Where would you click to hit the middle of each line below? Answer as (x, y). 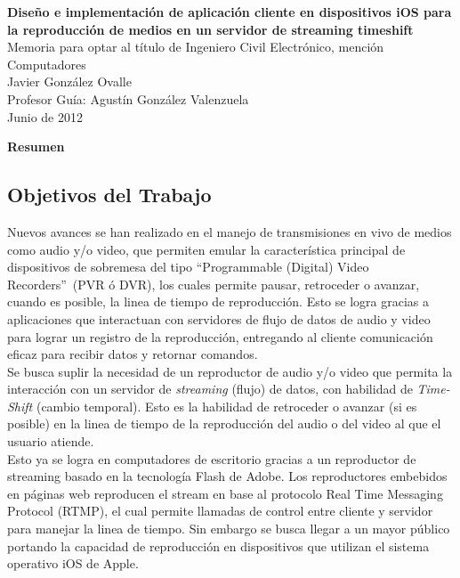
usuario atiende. (51, 441)
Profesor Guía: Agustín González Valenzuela (128, 98)
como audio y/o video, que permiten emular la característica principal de (206, 249)
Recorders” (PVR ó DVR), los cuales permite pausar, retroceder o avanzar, (214, 284)
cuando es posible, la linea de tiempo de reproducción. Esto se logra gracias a (218, 301)
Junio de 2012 (45, 116)
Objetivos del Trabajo (109, 195)
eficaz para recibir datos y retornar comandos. (133, 354)
